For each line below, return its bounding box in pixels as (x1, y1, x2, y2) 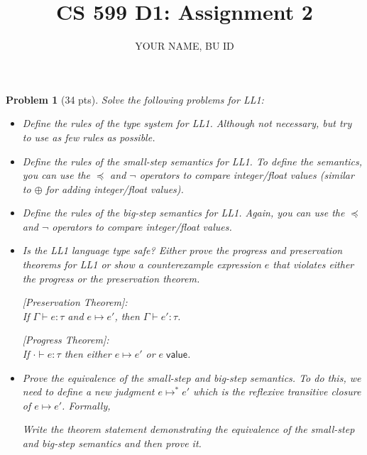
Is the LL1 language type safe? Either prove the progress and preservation (22, 243, 343, 258)
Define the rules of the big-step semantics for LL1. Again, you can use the (22, 205, 345, 220)
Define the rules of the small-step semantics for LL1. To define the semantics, (22, 153, 363, 168)
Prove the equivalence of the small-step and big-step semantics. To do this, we (22, 370, 361, 385)
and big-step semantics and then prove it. (22, 436, 202, 450)
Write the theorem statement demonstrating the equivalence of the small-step (22, 422, 355, 437)
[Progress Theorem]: (22, 332, 109, 347)
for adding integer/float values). (45, 181, 184, 196)
